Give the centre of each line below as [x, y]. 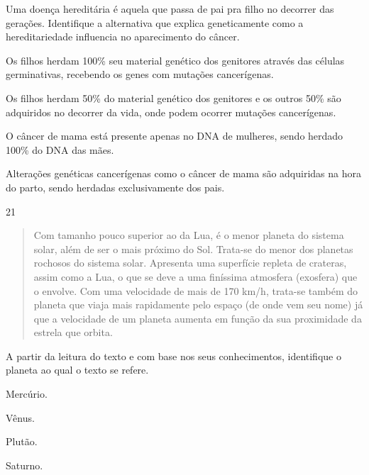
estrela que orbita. [73, 332]
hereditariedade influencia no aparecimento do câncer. [123, 37]
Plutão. [22, 441]
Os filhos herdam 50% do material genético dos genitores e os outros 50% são [174, 97]
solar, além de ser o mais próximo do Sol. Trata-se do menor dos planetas [193, 248]
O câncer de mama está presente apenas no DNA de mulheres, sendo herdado [175, 136]
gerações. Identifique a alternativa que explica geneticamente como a [155, 22]
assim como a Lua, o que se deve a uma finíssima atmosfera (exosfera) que [195, 276]
